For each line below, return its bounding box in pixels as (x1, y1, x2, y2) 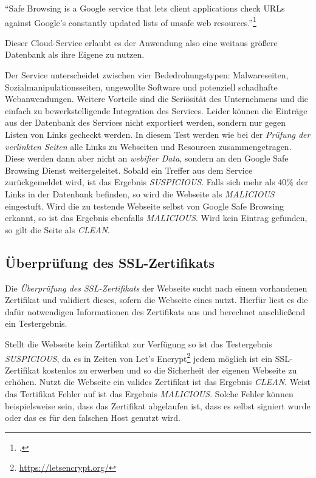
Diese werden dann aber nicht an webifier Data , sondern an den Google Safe (5, 152, 289, 165)
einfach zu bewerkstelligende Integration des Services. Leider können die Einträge (5, 104, 307, 117)
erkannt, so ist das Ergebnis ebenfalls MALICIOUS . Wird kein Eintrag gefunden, (5, 211, 307, 224)
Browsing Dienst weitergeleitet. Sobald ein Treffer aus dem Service (5, 163, 253, 176)
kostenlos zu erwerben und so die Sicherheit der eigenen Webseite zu (42, 363, 297, 376)
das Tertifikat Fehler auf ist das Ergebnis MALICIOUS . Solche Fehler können (5, 387, 294, 400)
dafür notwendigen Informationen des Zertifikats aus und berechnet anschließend (5, 305, 306, 318)
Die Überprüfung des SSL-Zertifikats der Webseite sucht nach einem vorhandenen (5, 281, 307, 294)
